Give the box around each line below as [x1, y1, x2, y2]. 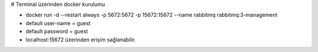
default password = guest [25, 28, 88, 35]
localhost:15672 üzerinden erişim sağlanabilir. [25, 36, 137, 43]
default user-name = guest [25, 19, 91, 26]
